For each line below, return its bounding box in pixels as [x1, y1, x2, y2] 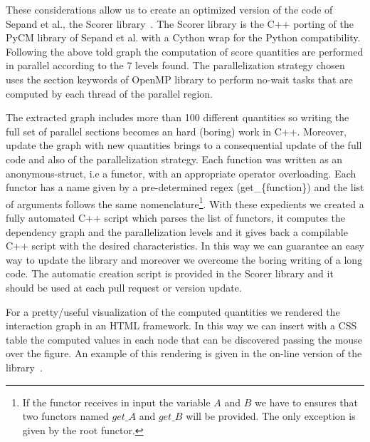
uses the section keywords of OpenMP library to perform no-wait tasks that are [6, 71, 353, 86]
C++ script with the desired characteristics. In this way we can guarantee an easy [6, 238, 364, 253]
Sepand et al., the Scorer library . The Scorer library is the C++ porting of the [6, 16, 354, 31]
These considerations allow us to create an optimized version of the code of [6, 2, 333, 16]
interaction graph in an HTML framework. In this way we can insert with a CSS [6, 318, 357, 333]
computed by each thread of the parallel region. [6, 86, 213, 101]
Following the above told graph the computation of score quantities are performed [6, 43, 364, 58]
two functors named [22, 408, 109, 423]
